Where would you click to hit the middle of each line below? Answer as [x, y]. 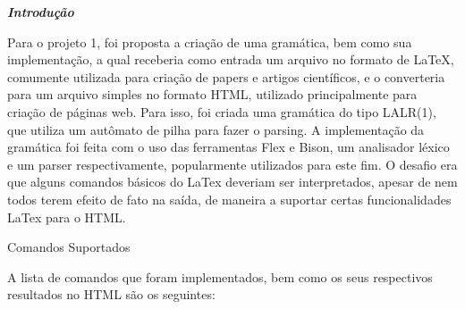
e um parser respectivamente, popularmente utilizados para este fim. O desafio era [232, 164]
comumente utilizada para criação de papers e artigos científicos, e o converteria [226, 76]
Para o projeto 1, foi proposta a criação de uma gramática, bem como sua [210, 42]
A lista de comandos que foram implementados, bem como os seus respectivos [220, 276]
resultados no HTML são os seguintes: [111, 294]
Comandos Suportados [69, 247]
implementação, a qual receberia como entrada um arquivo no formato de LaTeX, [231, 59]
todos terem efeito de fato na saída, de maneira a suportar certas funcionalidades [229, 199]
